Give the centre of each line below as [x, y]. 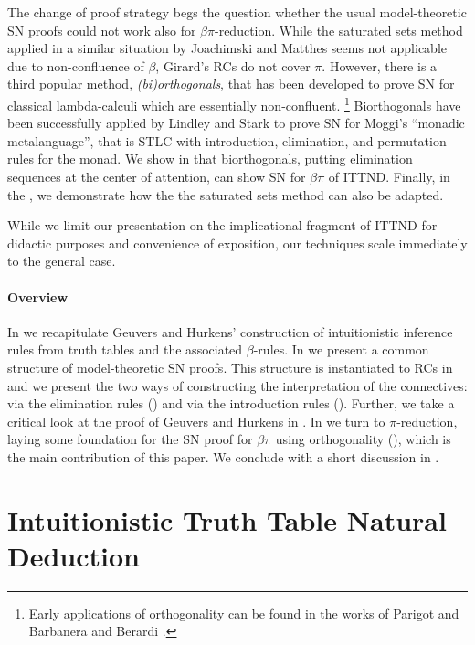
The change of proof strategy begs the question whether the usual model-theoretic [237, 12]
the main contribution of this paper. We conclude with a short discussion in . [223, 456]
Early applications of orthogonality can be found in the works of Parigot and [244, 613]
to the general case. [62, 261]
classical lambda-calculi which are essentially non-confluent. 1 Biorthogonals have [234, 103]
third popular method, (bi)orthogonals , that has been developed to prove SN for [231, 84]
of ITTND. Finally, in [389, 176]
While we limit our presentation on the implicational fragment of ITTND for [222, 225]
